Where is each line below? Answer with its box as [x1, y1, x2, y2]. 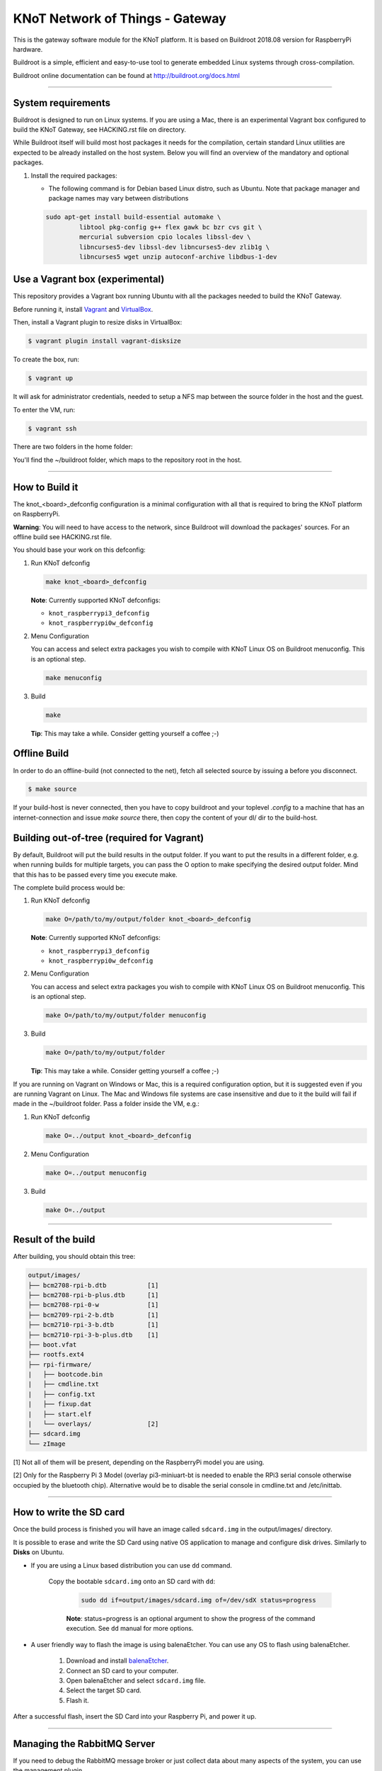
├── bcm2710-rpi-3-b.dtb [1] [28, 1321, 159, 1329]
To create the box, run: [13, 355, 80, 364]
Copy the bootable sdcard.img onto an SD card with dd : [48, 1577, 216, 1586]
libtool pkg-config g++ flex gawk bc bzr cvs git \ [79, 223, 262, 231]
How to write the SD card [13, 1506, 125, 1519]
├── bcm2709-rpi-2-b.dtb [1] [28, 1311, 159, 1319]
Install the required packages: [30, 171, 118, 180]
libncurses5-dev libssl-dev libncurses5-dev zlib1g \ [79, 243, 270, 251]
